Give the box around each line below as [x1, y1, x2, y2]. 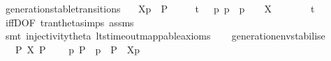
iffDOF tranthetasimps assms [5, 15, 134, 29]
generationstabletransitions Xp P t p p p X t [5, 1, 315, 15]
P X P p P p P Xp [15, 42, 140, 56]
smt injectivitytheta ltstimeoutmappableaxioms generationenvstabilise [5, 28, 325, 43]
